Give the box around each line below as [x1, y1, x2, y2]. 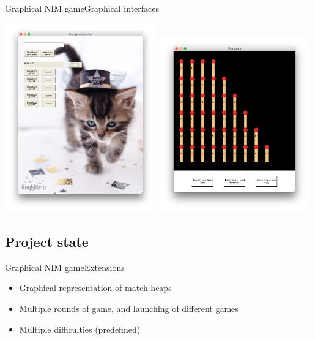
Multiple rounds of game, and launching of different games [19, 301, 239, 314]
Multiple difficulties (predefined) [19, 322, 141, 335]
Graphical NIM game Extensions [5, 260, 125, 273]
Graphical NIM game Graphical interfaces [5, 2, 160, 14]
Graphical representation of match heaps [19, 281, 172, 294]
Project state [5, 232, 89, 251]
